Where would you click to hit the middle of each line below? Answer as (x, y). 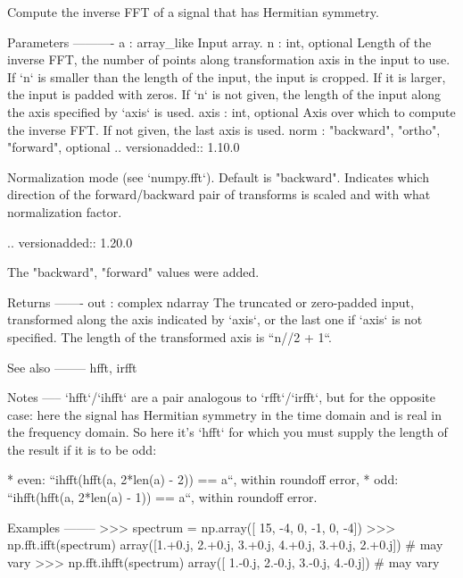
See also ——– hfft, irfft (72, 367)
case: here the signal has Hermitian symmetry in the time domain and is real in (225, 414)
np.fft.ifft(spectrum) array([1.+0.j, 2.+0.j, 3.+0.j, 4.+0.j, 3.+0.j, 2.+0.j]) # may (225, 544)
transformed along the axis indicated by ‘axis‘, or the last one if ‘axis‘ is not (215, 319)
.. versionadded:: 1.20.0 (70, 242)
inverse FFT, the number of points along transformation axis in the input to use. (229, 59)
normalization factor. (65, 211)
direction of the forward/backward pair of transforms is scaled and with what (219, 194)
